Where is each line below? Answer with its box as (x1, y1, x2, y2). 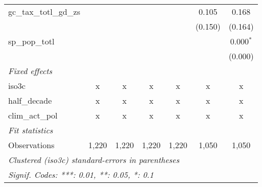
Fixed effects (8, 65, 53, 77)
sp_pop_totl (8, 35, 55, 47)
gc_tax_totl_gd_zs (8, 6, 80, 17)
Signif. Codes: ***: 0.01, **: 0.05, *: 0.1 (8, 169, 154, 180)
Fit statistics (8, 124, 53, 136)
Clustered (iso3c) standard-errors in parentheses (8, 154, 179, 166)
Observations (8, 139, 55, 151)
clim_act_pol (8, 109, 58, 121)
